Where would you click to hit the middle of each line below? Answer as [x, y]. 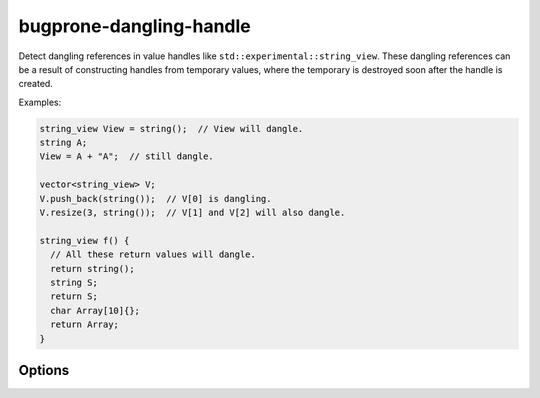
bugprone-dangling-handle [134, 26]
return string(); [92, 268]
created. [36, 84]
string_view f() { [84, 240]
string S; [74, 282]
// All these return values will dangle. [153, 254]
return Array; [85, 324]
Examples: [40, 102]
